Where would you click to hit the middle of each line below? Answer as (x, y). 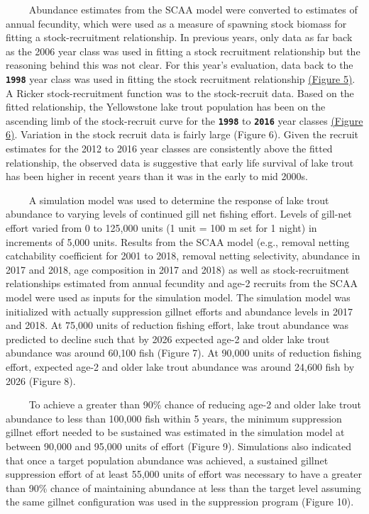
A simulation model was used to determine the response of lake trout (179, 200)
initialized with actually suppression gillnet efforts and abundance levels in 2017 (179, 311)
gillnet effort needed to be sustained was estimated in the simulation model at (175, 432)
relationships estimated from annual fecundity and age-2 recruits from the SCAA (182, 283)
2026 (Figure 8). (41, 380)
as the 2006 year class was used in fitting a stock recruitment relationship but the (183, 51)
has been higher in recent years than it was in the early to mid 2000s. (157, 176)
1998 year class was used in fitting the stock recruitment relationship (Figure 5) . (181, 78)
